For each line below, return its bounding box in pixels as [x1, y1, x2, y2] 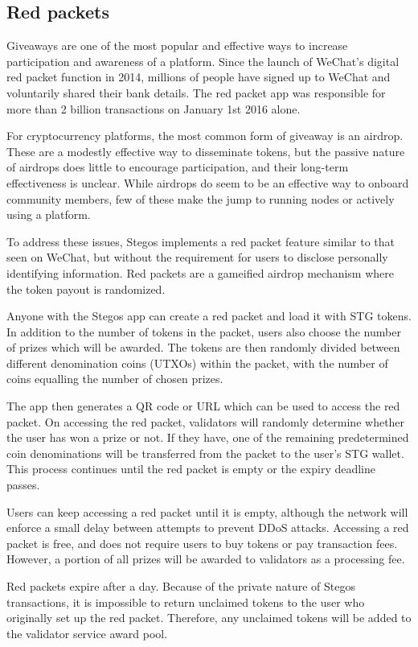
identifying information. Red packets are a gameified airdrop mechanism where [6, 264, 394, 281]
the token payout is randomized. [6, 280, 166, 297]
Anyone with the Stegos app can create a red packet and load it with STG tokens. [6, 307, 412, 324]
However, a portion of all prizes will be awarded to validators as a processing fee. [6, 550, 405, 567]
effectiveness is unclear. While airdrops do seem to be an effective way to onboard [6, 174, 409, 191]
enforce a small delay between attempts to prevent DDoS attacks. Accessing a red [6, 519, 409, 536]
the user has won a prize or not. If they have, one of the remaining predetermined [6, 429, 409, 446]
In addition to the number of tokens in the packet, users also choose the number [6, 323, 401, 340]
